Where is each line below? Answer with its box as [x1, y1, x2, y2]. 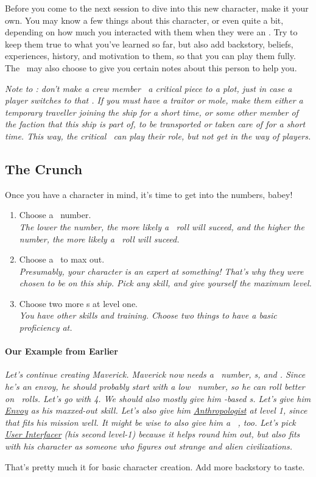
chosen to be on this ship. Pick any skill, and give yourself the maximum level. [19, 277, 312, 289]
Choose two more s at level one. [19, 297, 138, 309]
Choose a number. [19, 208, 91, 221]
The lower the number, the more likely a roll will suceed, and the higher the [19, 220, 304, 233]
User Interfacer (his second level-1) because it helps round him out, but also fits [5, 428, 300, 440]
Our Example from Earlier [5, 345, 118, 358]
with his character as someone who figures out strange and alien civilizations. [5, 440, 292, 453]
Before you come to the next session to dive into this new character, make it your [5, 2, 309, 14]
